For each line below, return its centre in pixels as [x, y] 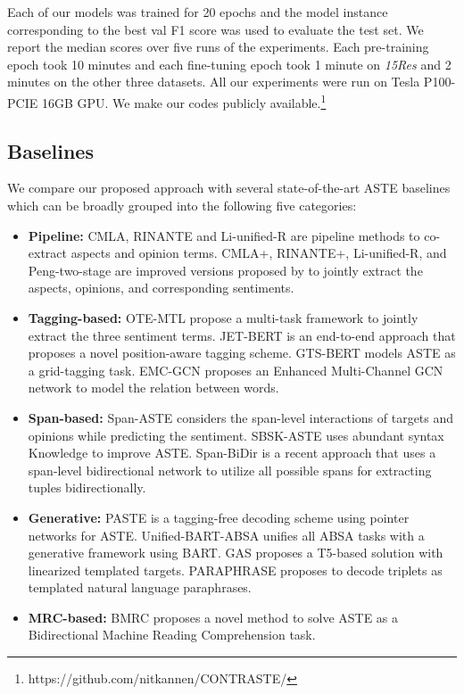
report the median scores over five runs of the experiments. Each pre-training [218, 47]
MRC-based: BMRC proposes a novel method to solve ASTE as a [213, 617]
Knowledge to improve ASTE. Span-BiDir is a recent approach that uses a [232, 453]
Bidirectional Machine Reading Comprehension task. [172, 635]
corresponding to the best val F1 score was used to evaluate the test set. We [215, 29]
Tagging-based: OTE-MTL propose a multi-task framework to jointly [223, 317]
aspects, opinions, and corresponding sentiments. [161, 288]
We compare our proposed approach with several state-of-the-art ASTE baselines [229, 188]
